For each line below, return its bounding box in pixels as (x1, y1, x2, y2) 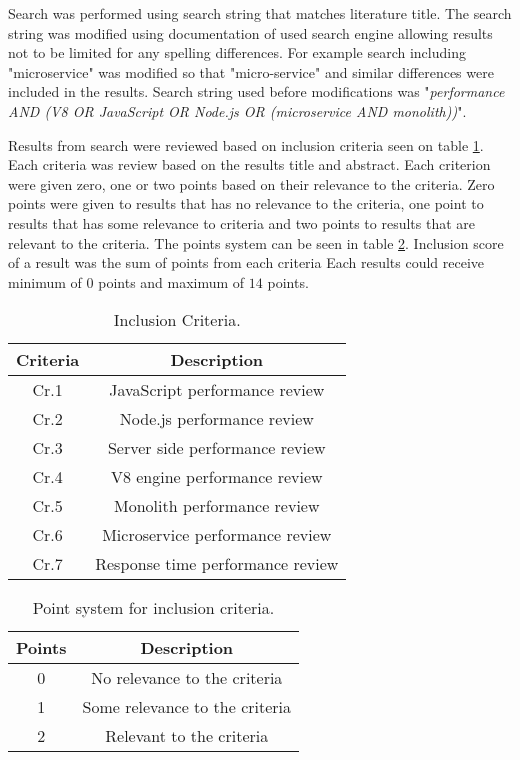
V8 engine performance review (110, 465, 323, 489)
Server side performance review (107, 436, 326, 460)
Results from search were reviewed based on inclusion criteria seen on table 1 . (8, 134, 484, 155)
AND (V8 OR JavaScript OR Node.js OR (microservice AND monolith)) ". (8, 100, 467, 121)
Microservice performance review (102, 523, 332, 547)
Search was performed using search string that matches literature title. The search (8, 3, 512, 23)
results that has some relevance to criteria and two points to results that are (8, 212, 475, 233)
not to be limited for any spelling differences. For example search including (8, 42, 466, 63)
